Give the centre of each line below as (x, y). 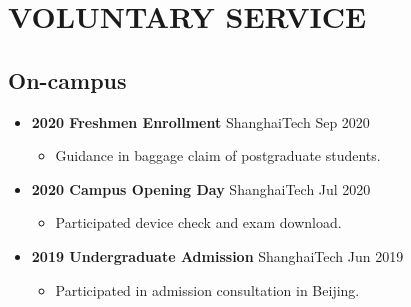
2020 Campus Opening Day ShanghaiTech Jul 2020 (201, 188)
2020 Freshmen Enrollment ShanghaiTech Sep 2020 (200, 121)
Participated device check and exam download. (198, 222)
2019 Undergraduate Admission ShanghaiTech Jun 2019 (217, 255)
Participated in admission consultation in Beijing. (207, 289)
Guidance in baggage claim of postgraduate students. (218, 155)
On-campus (67, 79)
